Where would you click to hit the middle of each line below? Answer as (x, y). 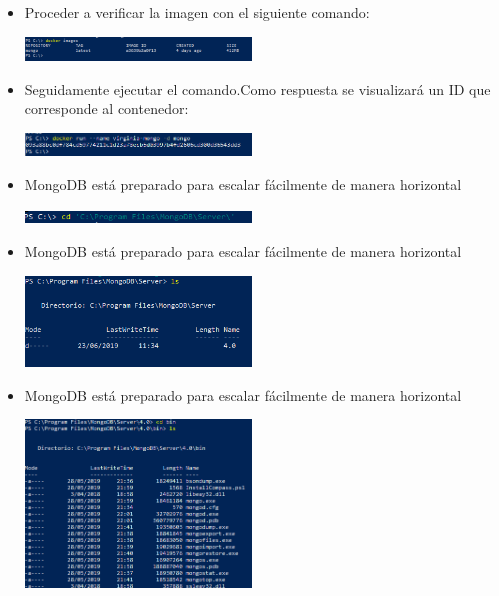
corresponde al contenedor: (106, 108)
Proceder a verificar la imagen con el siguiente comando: (197, 12)
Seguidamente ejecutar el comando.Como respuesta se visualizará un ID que (257, 88)
